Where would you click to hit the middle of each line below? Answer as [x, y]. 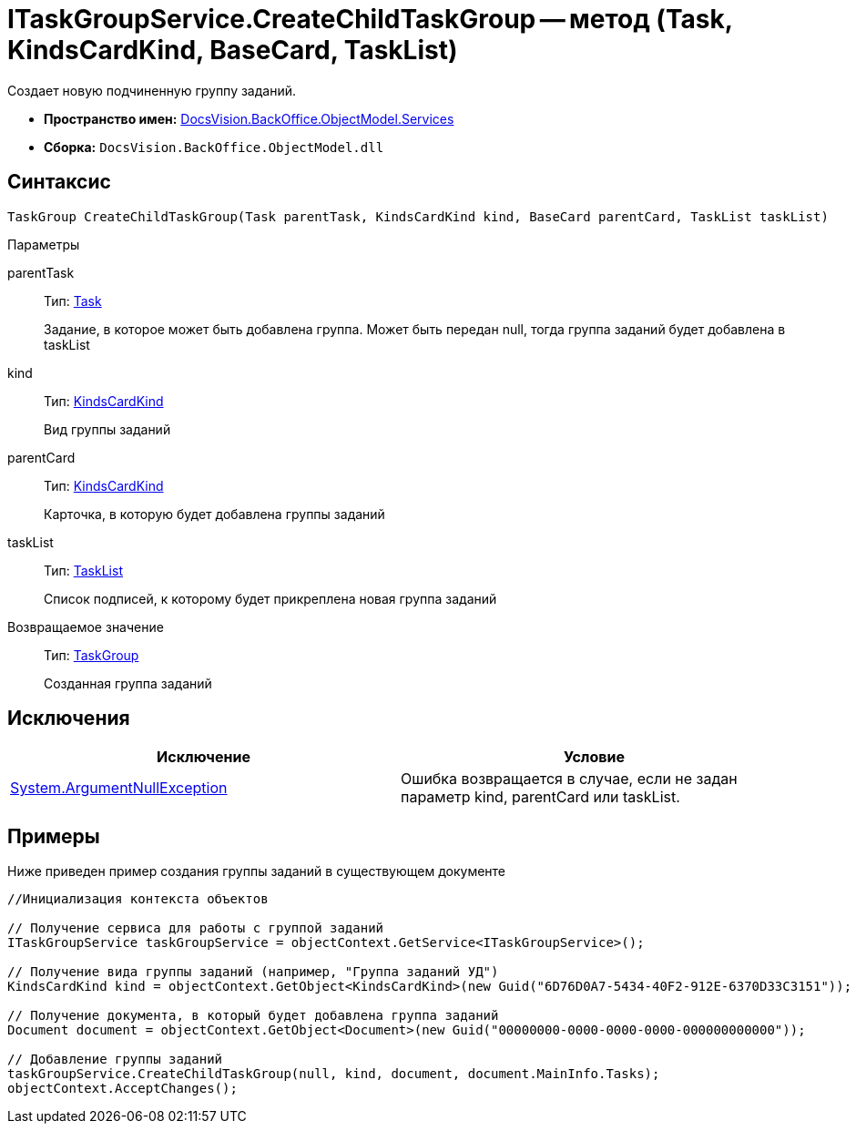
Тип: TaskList [83, 570]
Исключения [69, 718]
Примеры [54, 836]
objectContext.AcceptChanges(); [122, 1089]
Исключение [204, 757]
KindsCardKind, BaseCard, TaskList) [233, 50]
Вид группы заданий [107, 429]
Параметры [44, 244]
